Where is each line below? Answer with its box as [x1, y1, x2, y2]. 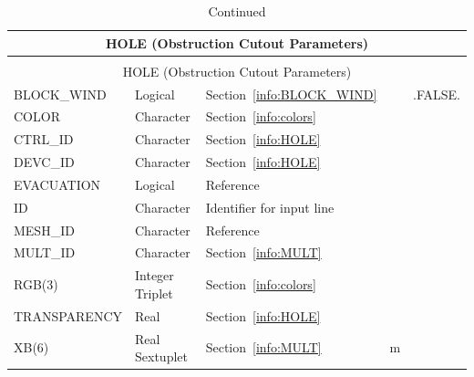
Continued [208, 2, 266, 20]
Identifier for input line [205, 197, 335, 216]
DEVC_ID [14, 152, 75, 172]
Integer [135, 266, 174, 285]
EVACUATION [14, 174, 101, 194]
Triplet [135, 283, 173, 302]
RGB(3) [14, 275, 58, 294]
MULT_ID [14, 243, 76, 262]
